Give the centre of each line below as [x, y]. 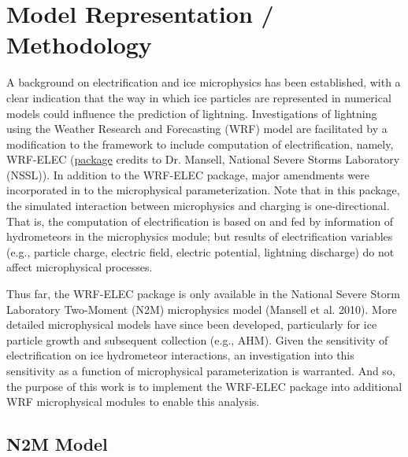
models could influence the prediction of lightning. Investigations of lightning [192, 113]
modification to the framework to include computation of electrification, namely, [200, 144]
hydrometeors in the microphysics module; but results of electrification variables [200, 236]
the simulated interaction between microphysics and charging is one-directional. [198, 206]
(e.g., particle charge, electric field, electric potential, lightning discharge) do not [200, 251]
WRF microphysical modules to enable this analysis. [133, 402]
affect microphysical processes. [80, 267]
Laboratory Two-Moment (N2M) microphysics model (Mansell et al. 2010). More [202, 309]
